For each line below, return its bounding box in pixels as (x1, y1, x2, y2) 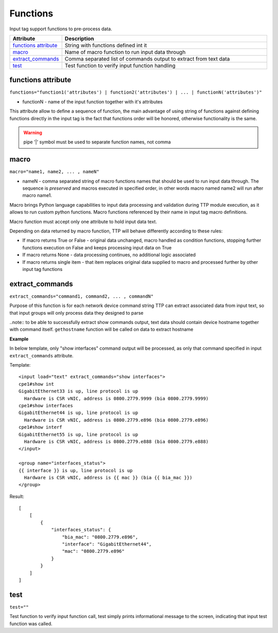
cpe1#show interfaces (19, 403, 73, 408)
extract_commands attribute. (9, 352, 74, 358)
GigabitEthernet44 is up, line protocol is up (19, 410, 138, 416)
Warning (23, 130, 42, 136)
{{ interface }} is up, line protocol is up (19, 467, 133, 473)
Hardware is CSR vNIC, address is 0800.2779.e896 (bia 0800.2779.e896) (24, 417, 209, 423)
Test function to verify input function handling (64, 62, 176, 69)
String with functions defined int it (64, 42, 147, 49)
